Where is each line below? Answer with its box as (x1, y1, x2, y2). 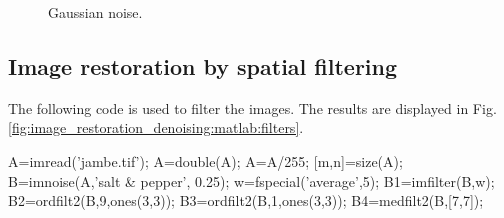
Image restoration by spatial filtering (8, 50, 398, 81)
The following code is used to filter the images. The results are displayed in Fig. (8, 97, 497, 118)
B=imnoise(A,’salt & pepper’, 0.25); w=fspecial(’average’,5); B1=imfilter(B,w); (8, 170, 495, 191)
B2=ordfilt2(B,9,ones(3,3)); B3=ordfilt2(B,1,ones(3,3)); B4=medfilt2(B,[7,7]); (8, 190, 484, 211)
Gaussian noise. (48, 2, 143, 22)
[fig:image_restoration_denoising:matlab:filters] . (8, 117, 304, 138)
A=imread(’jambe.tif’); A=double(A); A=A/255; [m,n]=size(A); (8, 150, 403, 171)
